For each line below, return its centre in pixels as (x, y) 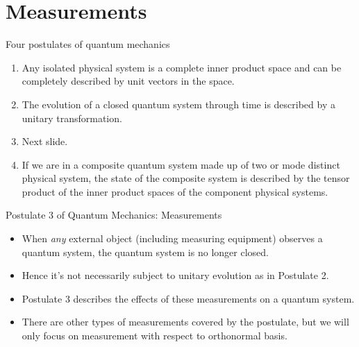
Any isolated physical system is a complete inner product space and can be (182, 67)
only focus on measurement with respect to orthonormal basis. (155, 336)
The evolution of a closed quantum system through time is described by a (178, 104)
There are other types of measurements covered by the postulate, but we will (185, 322)
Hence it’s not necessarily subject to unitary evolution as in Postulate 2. (175, 275)
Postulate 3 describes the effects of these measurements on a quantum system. (188, 298)
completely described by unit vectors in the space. (128, 81)
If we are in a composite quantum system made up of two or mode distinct (181, 164)
